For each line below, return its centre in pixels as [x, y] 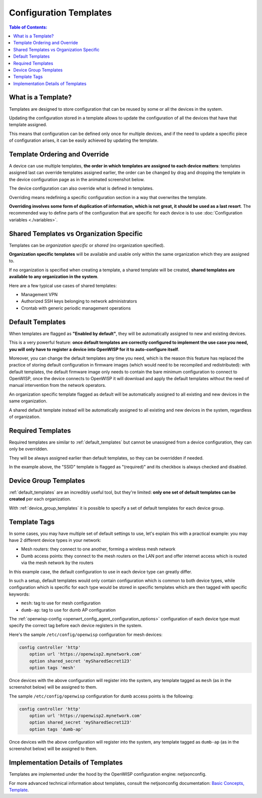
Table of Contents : [28, 27]
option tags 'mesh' [53, 668]
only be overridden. [29, 449]
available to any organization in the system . [54, 277]
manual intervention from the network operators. [57, 385]
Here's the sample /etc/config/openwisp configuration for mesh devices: [86, 634]
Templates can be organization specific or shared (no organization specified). [87, 245]
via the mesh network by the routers [57, 563]
